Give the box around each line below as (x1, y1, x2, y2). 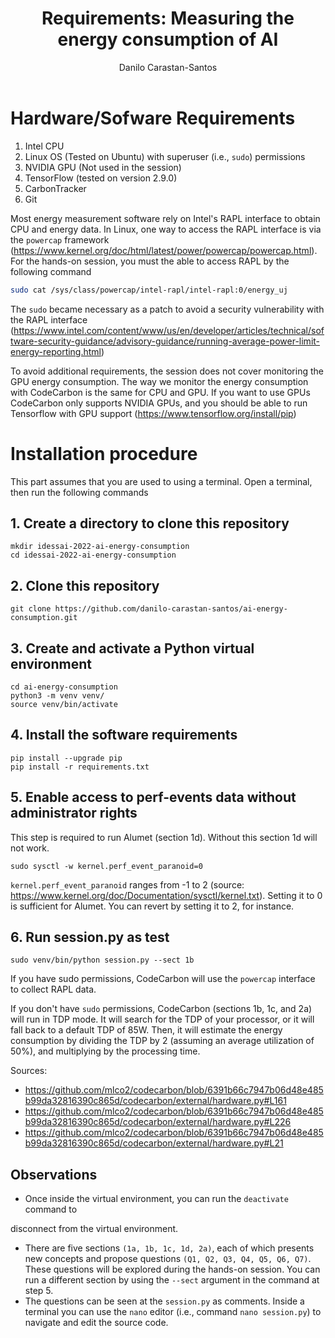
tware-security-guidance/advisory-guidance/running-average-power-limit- (10, 335, 321, 347)
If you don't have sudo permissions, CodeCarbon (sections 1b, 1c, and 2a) (10, 1003, 313, 1015)
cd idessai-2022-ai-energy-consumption (10, 550, 177, 561)
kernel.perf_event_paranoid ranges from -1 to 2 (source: (10, 878, 245, 891)
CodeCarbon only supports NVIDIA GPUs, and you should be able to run (10, 397, 308, 409)
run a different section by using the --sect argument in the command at (24, 1274, 320, 1286)
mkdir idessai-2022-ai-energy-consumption (10, 542, 190, 552)
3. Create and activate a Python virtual (10, 640, 255, 657)
